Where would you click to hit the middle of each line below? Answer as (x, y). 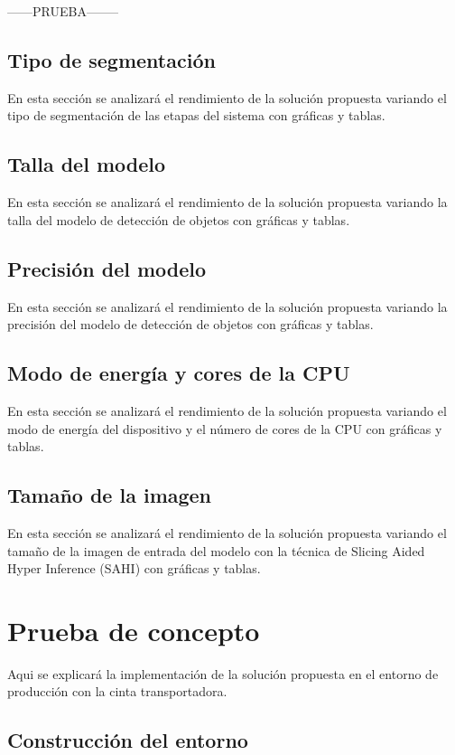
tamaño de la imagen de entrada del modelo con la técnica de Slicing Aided (216, 550)
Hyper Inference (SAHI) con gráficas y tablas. (134, 568)
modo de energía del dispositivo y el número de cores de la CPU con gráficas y (225, 428)
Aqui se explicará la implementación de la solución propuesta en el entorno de (223, 673)
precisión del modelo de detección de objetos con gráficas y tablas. (190, 324)
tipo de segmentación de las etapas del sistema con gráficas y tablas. (196, 115)
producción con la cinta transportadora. (117, 691)
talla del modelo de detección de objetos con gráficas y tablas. (179, 219)
